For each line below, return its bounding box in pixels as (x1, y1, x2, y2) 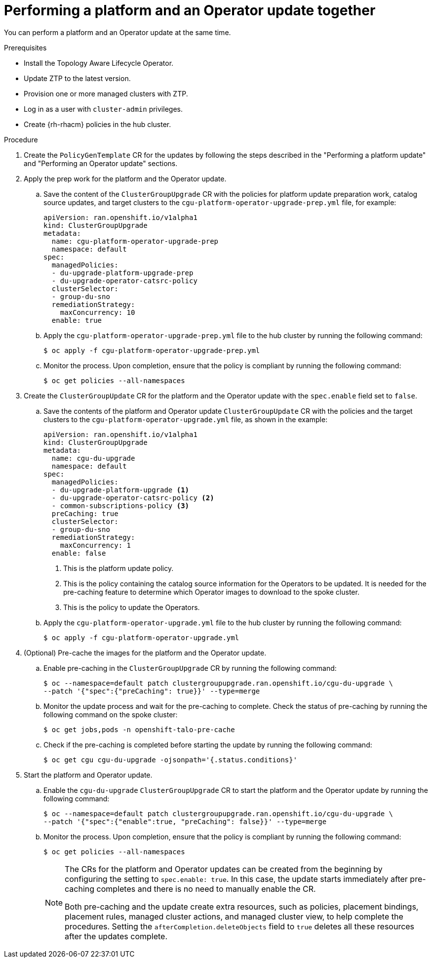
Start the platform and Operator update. (24, 770, 153, 779)
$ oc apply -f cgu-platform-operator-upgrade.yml (43, 633, 239, 642)
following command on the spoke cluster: (43, 710, 178, 719)
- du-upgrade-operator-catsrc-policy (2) (51, 493, 214, 502)
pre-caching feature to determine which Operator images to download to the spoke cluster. (63, 587, 359, 596)
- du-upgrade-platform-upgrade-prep (51, 268, 194, 277)
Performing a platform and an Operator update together (4, 2, 376, 19)
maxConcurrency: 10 (60, 308, 135, 316)
